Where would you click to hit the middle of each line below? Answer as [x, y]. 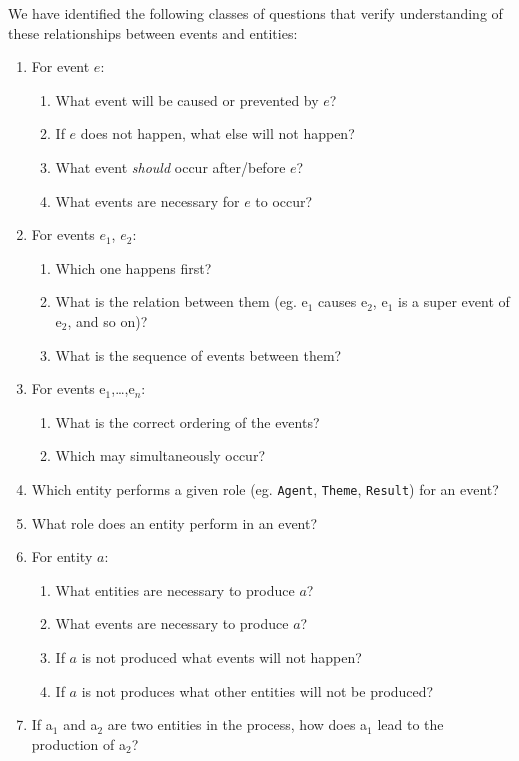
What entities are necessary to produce [175, 589]
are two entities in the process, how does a [237, 724]
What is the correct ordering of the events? [187, 421]
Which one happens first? [133, 267]
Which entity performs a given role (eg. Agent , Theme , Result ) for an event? [265, 488]
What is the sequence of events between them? [198, 354]
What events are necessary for [147, 200]
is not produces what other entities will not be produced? [257, 690]
